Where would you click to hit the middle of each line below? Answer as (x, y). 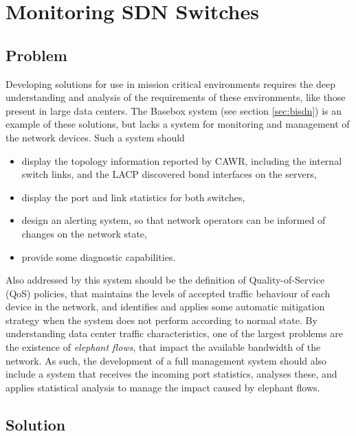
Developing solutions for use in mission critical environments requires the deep (171, 83)
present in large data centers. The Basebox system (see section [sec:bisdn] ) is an (174, 110)
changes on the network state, (84, 233)
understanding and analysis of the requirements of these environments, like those (176, 97)
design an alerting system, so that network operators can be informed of (174, 220)
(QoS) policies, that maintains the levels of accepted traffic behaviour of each (168, 293)
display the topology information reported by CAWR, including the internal (182, 160)
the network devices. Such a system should (95, 137)
